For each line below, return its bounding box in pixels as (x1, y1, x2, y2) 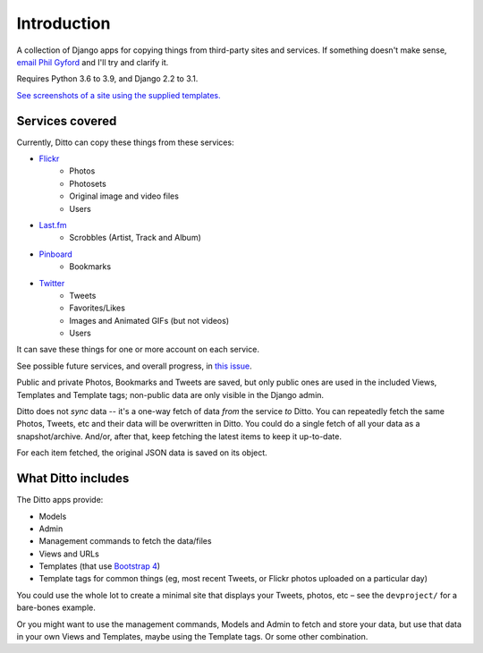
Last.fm (38, 219, 67, 230)
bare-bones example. (16, 602, 96, 613)
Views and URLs (38, 548, 100, 559)
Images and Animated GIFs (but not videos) (69, 315, 230, 326)
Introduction (16, 13, 111, 33)
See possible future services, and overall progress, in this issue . (16, 360, 252, 371)
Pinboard (38, 249, 73, 259)
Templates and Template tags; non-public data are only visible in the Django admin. (16, 389, 325, 400)
